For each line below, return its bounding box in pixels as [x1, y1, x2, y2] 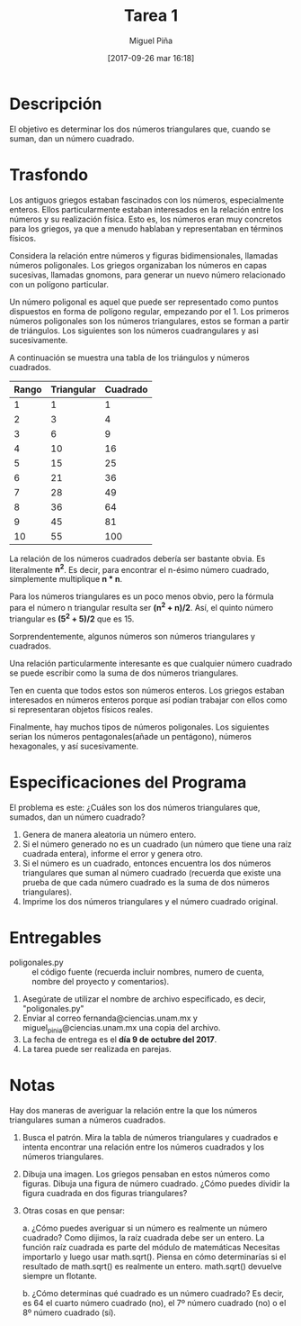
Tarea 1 [124, 5, 178, 26]
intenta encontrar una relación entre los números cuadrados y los [22, 1141, 265, 1153]
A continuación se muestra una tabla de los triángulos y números [9, 352, 250, 363]
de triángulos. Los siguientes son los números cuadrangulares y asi [9, 325, 259, 336]
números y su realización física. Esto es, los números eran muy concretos [9, 213, 282, 224]
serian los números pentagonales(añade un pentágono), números [9, 731, 252, 741]
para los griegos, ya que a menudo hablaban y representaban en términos [9, 223, 284, 234]
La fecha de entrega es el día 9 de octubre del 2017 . [22, 1034, 217, 1045]
